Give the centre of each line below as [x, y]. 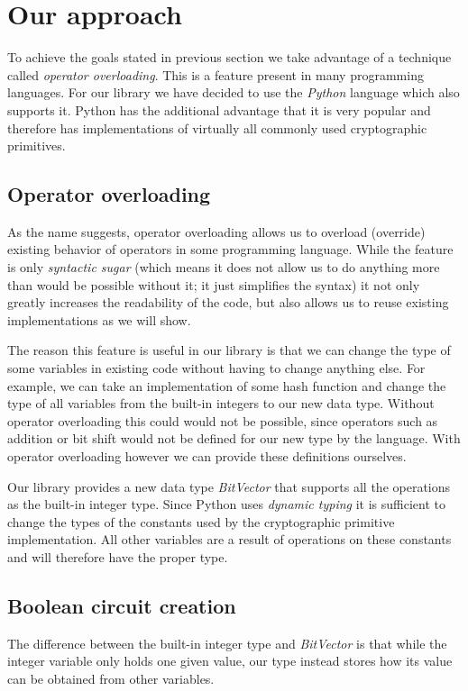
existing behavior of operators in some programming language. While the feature [230, 249]
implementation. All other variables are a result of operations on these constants [229, 539]
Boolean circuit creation [122, 605]
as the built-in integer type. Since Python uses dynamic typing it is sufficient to [227, 504]
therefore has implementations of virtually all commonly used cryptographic [217, 127]
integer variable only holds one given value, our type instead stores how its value [230, 661]
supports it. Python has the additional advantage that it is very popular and [219, 109]
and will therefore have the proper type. [118, 556]
